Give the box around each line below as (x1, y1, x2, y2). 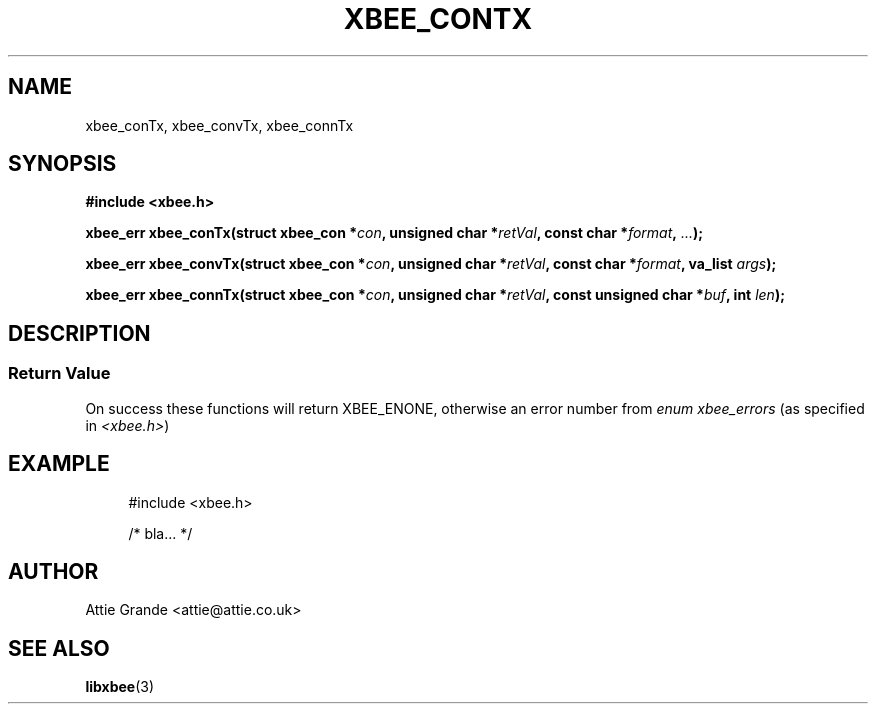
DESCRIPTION (8, 320, 151, 346)
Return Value (8, 363, 111, 384)
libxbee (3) (85, 678, 155, 696)
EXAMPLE (8, 451, 110, 477)
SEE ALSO (8, 635, 110, 661)
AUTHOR (8, 558, 99, 584)
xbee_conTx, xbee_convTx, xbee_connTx (85, 116, 354, 134)
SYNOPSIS (8, 151, 117, 177)
